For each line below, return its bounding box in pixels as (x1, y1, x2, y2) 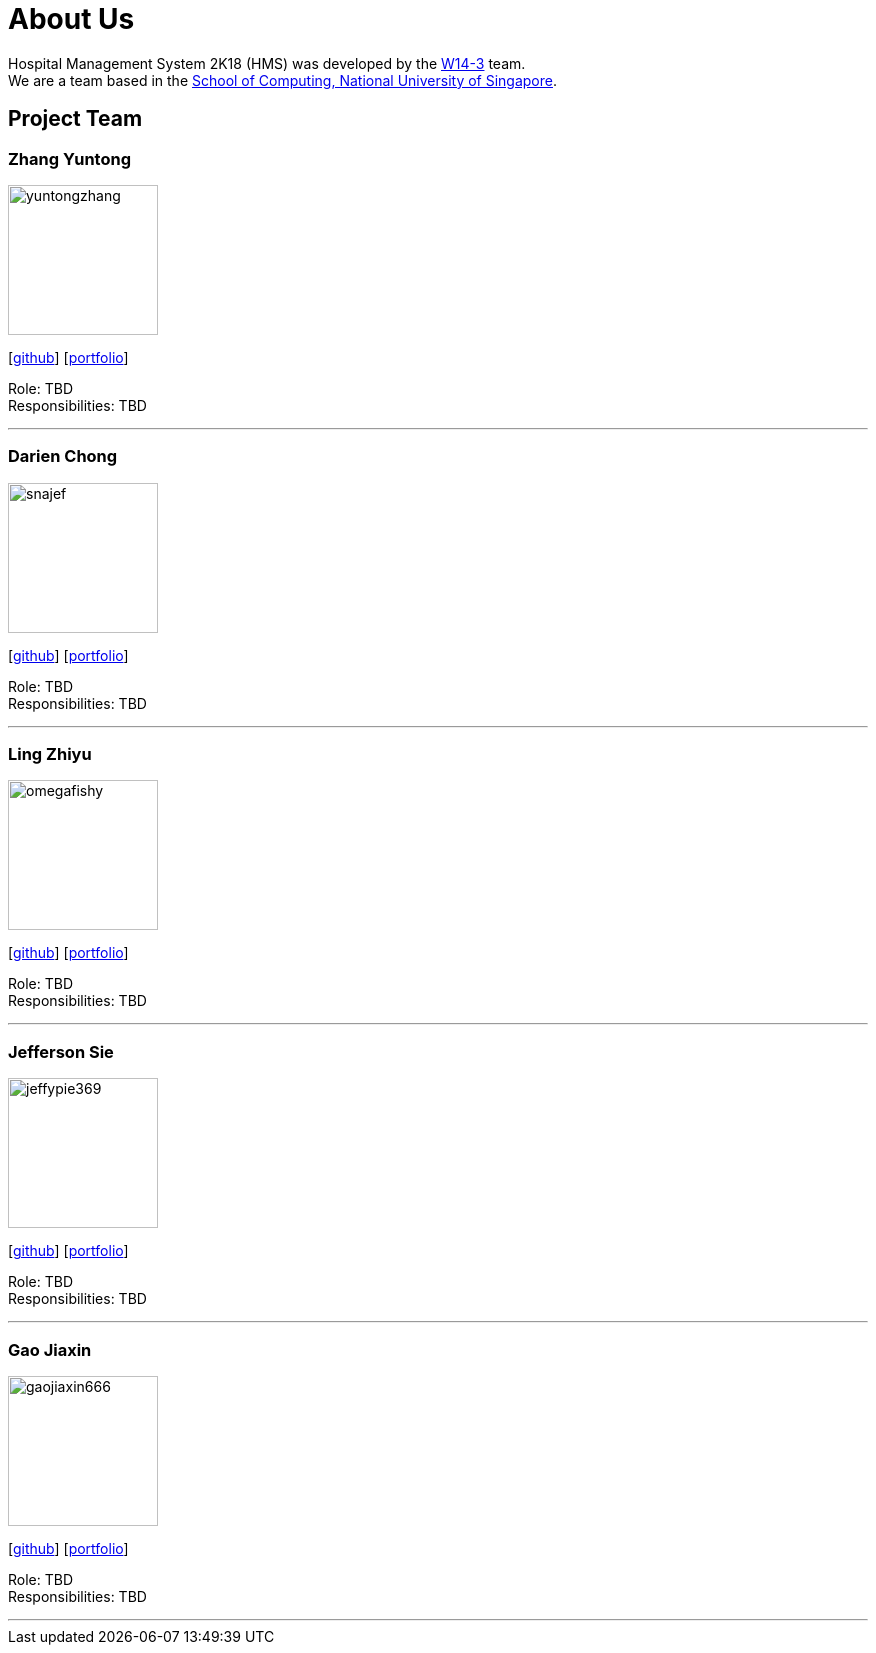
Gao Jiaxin (8, 1339, 92, 1360)
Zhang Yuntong (8, 148, 132, 169)
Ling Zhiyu (8, 744, 92, 765)
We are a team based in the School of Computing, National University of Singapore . (8, 71, 558, 89)
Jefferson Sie (8, 1041, 114, 1062)
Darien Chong (8, 446, 118, 467)
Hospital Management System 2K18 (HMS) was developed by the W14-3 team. (8, 54, 526, 72)
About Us (8, 2, 135, 36)
